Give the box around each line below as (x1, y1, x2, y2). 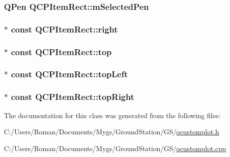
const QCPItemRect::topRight (11, 91, 135, 103)
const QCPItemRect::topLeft (11, 68, 128, 80)
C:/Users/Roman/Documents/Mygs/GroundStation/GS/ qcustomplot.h (4, 126, 219, 137)
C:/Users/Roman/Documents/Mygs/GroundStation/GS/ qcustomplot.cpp (4, 143, 226, 153)
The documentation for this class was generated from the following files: (4, 110, 221, 120)
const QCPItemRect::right (11, 23, 118, 35)
